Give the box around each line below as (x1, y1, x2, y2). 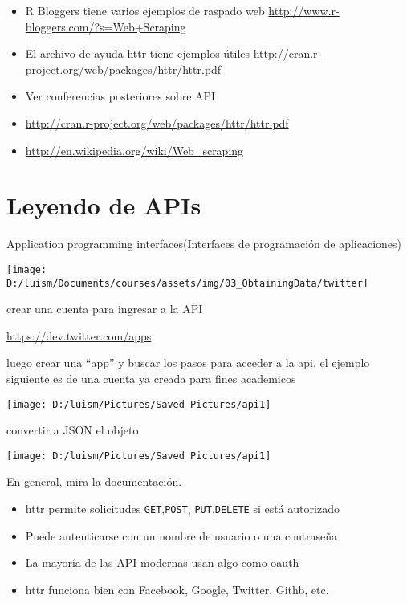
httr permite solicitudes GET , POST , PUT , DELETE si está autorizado (25, 500, 340, 517)
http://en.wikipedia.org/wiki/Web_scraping (25, 141, 244, 158)
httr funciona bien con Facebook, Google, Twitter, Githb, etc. (25, 581, 329, 597)
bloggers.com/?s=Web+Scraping (25, 18, 186, 35)
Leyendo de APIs (6, 189, 201, 222)
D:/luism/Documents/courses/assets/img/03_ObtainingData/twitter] (6, 277, 369, 289)
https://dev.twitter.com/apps (6, 327, 152, 344)
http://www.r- (268, 2, 340, 18)
